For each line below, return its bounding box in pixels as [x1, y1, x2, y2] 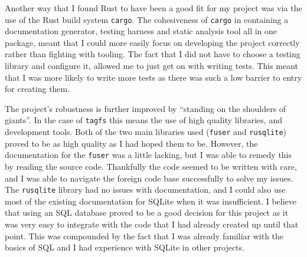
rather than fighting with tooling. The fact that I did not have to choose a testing [5, 48, 301, 60]
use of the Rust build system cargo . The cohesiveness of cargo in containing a [5, 13, 289, 25]
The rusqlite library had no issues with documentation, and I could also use [5, 183, 286, 196]
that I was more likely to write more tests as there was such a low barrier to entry [5, 71, 302, 83]
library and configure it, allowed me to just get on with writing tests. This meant [5, 60, 299, 72]
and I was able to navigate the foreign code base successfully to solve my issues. [5, 172, 293, 184]
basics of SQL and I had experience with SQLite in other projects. [5, 241, 244, 253]
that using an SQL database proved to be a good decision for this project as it [5, 206, 289, 219]
